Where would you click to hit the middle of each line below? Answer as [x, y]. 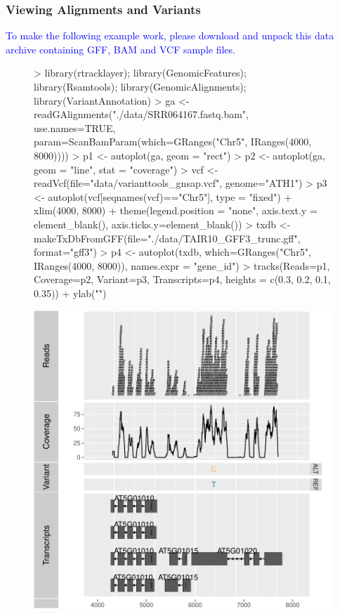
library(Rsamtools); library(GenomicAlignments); [140, 86]
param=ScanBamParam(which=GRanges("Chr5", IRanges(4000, [173, 142]
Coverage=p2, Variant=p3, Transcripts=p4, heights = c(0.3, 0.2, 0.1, [182, 279]
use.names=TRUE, [75, 128]
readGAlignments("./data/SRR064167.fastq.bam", [141, 114]
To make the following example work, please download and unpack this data [170, 35]
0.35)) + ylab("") [70, 293]
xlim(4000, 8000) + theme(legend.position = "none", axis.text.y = [176, 210]
